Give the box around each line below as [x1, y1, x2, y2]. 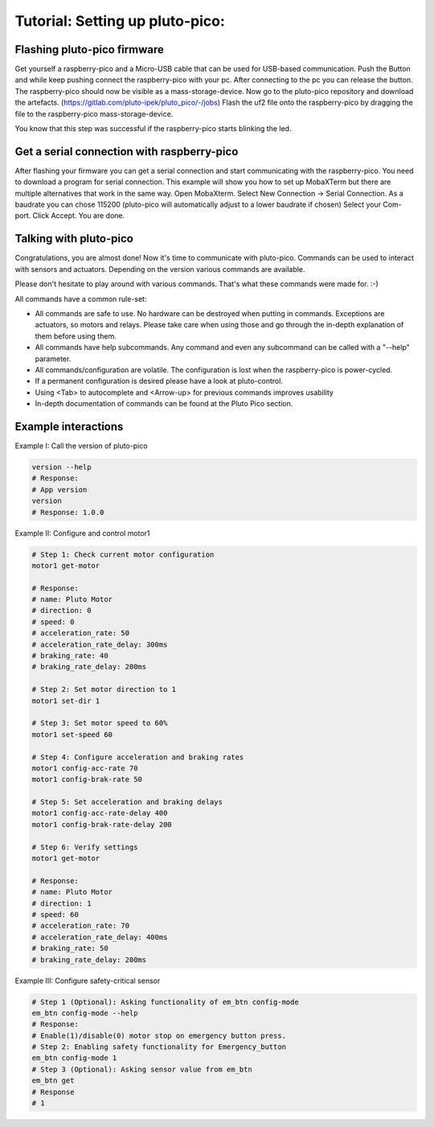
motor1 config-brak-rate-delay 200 [31, 820, 172, 829]
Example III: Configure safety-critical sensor [14, 976, 161, 985]
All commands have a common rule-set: [14, 294, 147, 303]
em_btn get [31, 1076, 75, 1085]
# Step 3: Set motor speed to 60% [31, 718, 168, 728]
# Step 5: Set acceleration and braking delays [31, 797, 223, 807]
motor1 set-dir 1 [31, 696, 100, 705]
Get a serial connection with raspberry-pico [14, 145, 239, 158]
